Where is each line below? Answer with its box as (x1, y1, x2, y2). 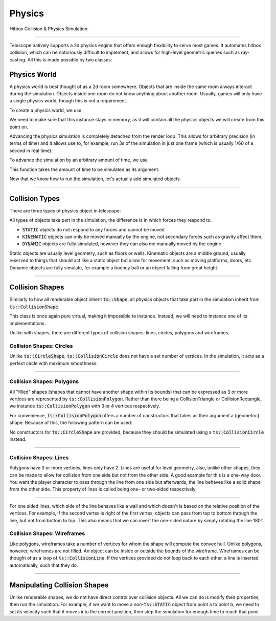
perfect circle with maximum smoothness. (9, 360, 98, 366)
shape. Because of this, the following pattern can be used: (9, 420, 132, 426)
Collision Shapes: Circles (9, 342, 73, 349)
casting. (9, 56, 27, 62)
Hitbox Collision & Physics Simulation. (9, 26, 89, 32)
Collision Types (9, 194, 60, 203)
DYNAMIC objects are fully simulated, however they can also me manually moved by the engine (22, 241, 222, 247)
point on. (9, 123, 28, 130)
